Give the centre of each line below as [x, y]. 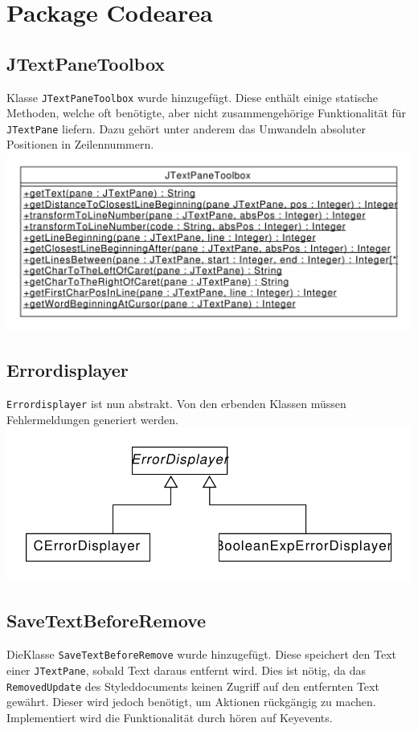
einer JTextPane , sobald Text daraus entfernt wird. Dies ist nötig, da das [186, 670]
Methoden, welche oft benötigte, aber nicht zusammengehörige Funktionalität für [207, 113]
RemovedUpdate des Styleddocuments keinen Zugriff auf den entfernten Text [193, 686]
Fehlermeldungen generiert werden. [92, 419]
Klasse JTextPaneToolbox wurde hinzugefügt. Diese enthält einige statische [193, 97]
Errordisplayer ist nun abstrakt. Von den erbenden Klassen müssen [176, 403]
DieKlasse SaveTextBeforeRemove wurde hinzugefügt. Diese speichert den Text [201, 654]
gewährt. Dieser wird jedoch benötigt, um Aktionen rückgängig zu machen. [191, 702]
